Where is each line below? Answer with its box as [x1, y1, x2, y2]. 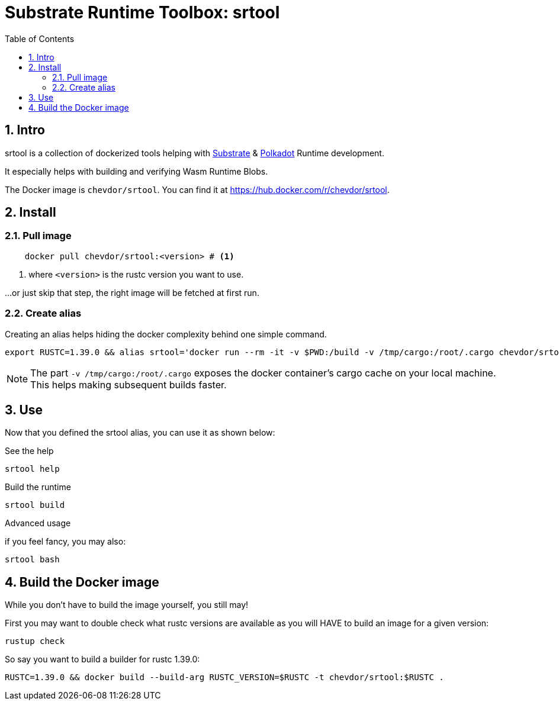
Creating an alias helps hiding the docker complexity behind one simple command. [5, 329, 327, 339]
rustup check [5, 636, 65, 646]
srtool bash [5, 555, 60, 565]
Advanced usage [5, 518, 71, 529]
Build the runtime [5, 482, 71, 492]
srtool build [5, 500, 65, 510]
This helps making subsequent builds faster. [30, 378, 227, 391]
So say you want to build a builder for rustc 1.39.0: [5, 654, 200, 665]
